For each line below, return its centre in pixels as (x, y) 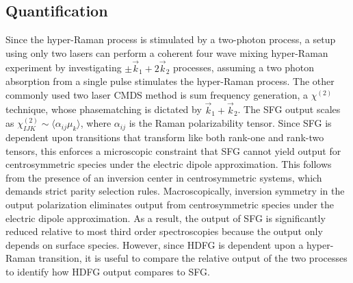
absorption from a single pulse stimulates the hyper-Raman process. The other (170, 81)
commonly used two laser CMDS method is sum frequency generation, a (157, 94)
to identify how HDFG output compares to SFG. (108, 271)
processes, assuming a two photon (244, 67)
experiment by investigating (64, 67)
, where (96, 123)
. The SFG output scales (289, 109)
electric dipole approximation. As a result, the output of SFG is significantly (166, 218)
